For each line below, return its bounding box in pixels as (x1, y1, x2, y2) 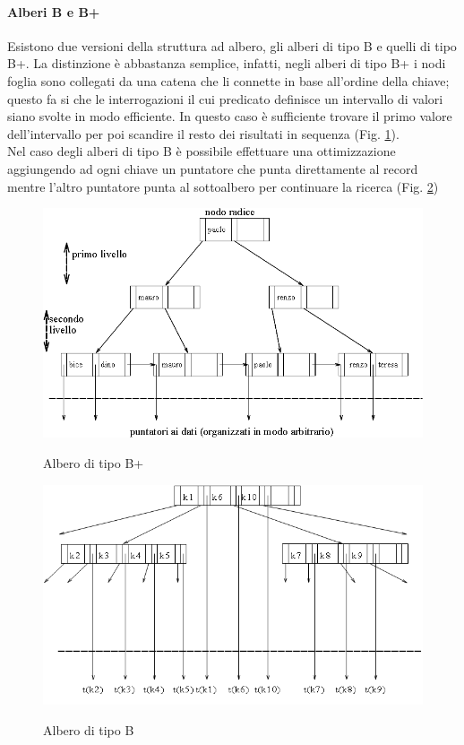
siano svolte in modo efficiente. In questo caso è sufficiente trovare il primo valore (7, 107, 452, 126)
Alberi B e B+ (7, 2, 100, 21)
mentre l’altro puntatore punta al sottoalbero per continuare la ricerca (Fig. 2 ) (7, 177, 439, 195)
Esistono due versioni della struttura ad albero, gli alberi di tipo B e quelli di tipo (7, 36, 457, 55)
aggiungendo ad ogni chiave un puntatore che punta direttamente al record (7, 159, 418, 178)
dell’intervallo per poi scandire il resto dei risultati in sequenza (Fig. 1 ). (7, 124, 400, 143)
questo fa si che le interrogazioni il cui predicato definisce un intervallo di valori (7, 89, 443, 108)
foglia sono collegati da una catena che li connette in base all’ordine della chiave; (7, 71, 450, 90)
